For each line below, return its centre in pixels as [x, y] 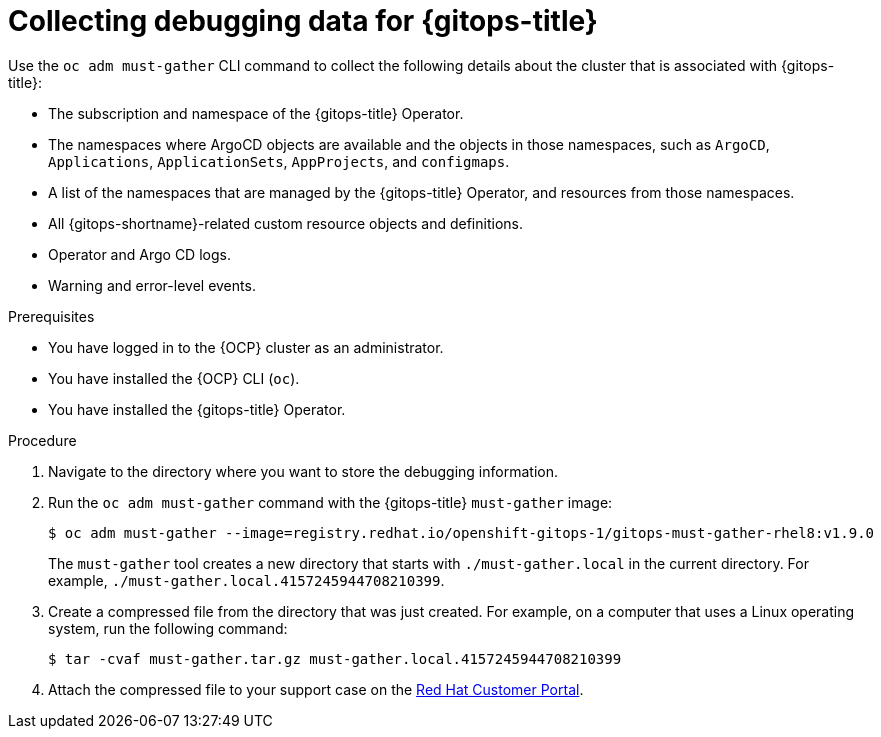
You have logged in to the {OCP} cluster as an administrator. [246, 347]
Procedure [42, 440]
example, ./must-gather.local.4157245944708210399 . [246, 580]
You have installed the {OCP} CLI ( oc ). [174, 378]
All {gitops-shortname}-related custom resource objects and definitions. [285, 223]
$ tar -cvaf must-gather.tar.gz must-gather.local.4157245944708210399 [335, 658]
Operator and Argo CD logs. [139, 254]
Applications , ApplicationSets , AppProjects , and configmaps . [279, 161]
